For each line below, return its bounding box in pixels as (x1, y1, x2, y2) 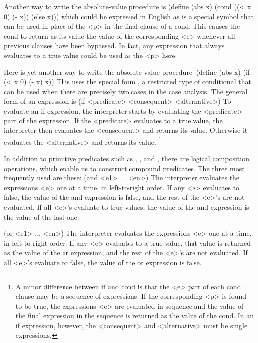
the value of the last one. (4, 211, 79, 222)
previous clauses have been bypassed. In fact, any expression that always (4, 40, 225, 51)
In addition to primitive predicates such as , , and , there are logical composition (4, 153, 249, 163)
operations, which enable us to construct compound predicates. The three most (4, 163, 245, 173)
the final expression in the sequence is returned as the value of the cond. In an (15, 310, 254, 321)
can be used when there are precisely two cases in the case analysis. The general (4, 86, 248, 96)
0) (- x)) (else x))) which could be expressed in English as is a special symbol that (4, 11, 254, 21)
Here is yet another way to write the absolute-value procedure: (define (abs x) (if (4, 66, 250, 77)
